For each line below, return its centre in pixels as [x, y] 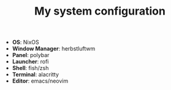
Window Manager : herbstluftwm [54, 49]
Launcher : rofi [30, 61]
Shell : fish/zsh [30, 68]
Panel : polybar [31, 55]
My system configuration [100, 11]
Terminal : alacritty [36, 75]
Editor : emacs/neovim [40, 81]
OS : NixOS [26, 42]
